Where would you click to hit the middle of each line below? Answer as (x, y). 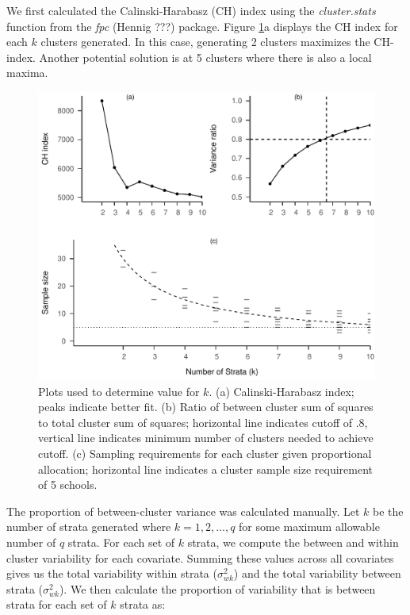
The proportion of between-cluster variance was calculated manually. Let (183, 511)
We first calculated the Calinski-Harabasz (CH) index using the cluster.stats (191, 10)
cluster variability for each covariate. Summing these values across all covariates (200, 557)
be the (388, 511)
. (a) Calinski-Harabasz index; (282, 391)
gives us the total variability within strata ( (112, 573)
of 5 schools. (68, 484)
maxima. (27, 73)
